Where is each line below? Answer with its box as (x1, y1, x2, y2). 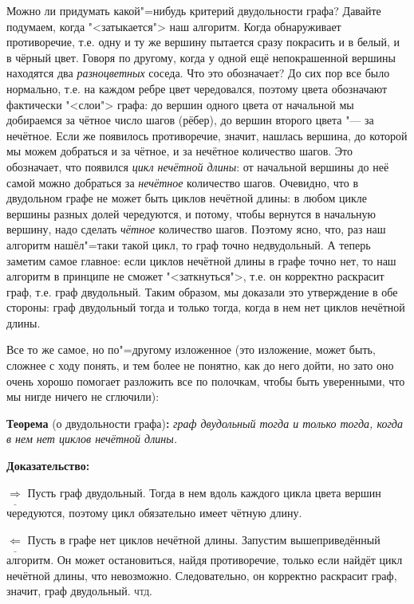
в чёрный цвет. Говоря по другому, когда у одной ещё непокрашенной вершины (6, 49, 396, 65)
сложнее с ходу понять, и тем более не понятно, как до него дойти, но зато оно (6, 357, 394, 374)
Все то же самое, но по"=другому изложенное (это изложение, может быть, (6, 341, 376, 358)
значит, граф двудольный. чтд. (6, 582, 152, 599)
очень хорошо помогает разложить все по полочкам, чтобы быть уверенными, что (6, 372, 405, 389)
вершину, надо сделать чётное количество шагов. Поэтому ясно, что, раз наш (6, 221, 386, 237)
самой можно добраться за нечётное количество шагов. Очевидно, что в (6, 174, 359, 190)
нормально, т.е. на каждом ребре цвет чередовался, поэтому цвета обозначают (6, 80, 388, 96)
